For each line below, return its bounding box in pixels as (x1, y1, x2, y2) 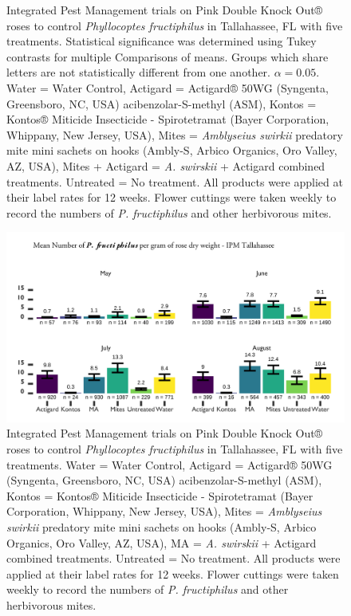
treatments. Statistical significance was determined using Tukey (6, 33, 317, 49)
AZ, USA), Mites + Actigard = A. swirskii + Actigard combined (6, 157, 325, 174)
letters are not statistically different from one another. (6, 64, 270, 80)
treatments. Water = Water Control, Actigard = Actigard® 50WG (6, 456, 333, 473)
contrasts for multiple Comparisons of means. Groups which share (6, 48, 329, 65)
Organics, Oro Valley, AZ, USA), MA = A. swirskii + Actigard (6, 534, 317, 551)
